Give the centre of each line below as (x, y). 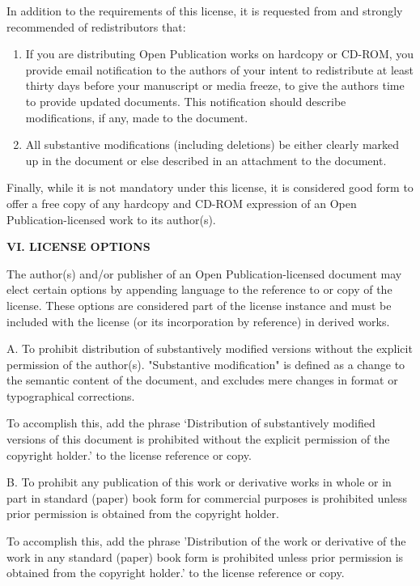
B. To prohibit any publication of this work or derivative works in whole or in (199, 482)
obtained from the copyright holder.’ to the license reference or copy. (176, 573)
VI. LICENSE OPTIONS (78, 246)
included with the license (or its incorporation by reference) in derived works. (198, 321)
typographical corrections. (71, 395)
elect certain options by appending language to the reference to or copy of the (199, 289)
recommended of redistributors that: (96, 26)
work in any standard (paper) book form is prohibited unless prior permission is (205, 556)
